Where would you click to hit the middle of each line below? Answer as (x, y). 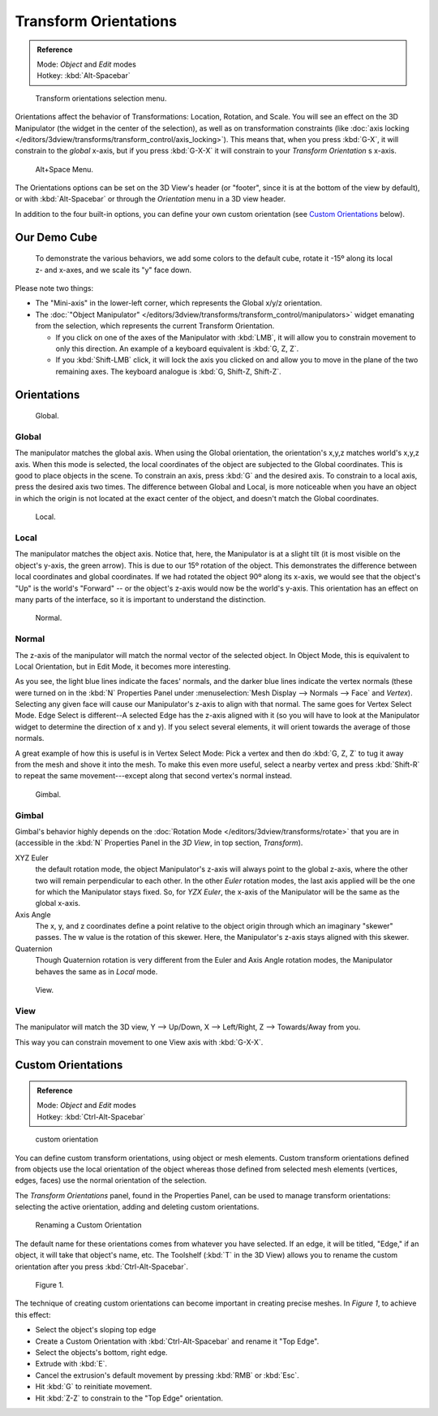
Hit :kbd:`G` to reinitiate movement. (94, 1387)
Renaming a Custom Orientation (88, 1225)
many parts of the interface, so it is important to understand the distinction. (140, 599)
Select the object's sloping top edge (96, 1330)
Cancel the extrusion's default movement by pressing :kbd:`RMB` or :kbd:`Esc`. (167, 1375)
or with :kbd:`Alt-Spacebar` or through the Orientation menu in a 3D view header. (150, 199)
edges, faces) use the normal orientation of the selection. (111, 1180)
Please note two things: (54, 288)
